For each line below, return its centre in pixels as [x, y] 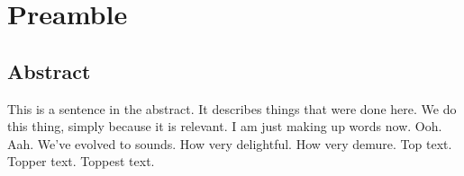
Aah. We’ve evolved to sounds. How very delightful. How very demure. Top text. [230, 143]
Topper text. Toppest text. [81, 161]
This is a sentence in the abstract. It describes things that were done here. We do [232, 108]
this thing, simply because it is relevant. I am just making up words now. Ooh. [225, 126]
